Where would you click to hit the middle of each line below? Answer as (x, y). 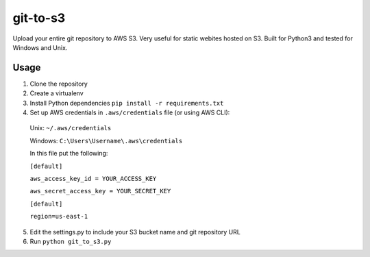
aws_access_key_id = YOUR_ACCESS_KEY (93, 179)
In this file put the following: (69, 154)
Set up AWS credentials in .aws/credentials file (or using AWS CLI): (130, 112)
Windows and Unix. (40, 47)
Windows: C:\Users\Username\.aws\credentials (106, 140)
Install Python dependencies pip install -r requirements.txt (127, 103)
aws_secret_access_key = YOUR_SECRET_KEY (100, 191)
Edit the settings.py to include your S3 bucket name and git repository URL (135, 232)
